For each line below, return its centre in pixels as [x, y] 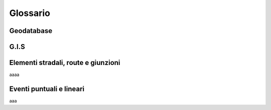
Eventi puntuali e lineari [47, 89]
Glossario [30, 13]
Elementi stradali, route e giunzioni [65, 63]
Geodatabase [31, 31]
